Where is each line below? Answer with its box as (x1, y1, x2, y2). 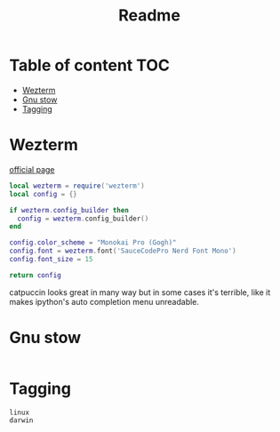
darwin (9, 415, 34, 425)
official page (9, 164, 55, 174)
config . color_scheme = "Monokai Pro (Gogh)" (9, 238, 177, 247)
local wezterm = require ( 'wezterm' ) (9, 181, 145, 190)
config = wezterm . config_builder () (17, 214, 149, 223)
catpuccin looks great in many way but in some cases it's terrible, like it (9, 286, 271, 298)
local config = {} (9, 189, 77, 198)
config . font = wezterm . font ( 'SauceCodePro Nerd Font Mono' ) (9, 246, 237, 256)
